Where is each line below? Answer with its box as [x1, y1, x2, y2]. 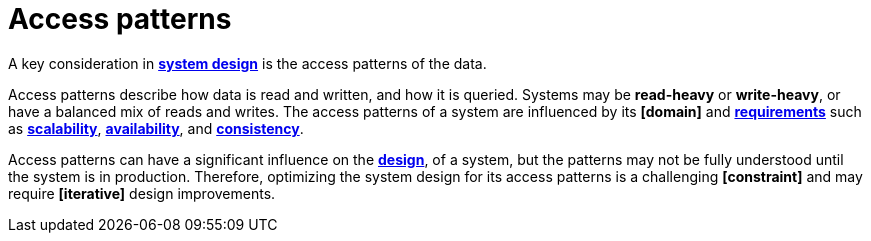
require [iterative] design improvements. [8, 184, 276, 202]
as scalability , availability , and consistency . [8, 119, 304, 137]
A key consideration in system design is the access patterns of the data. [8, 54, 487, 72]
